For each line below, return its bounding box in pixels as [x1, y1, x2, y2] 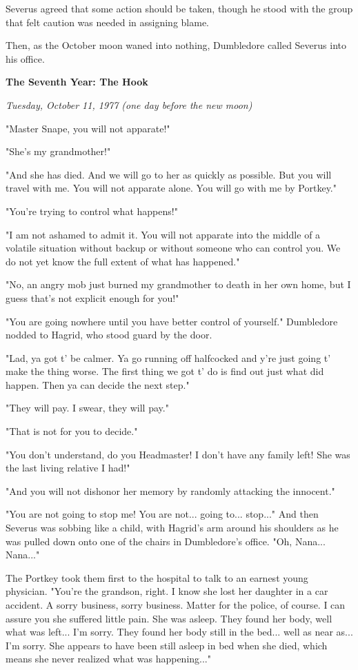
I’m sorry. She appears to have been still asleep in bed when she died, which [6, 638, 328, 652]
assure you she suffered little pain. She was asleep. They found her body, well [6, 611, 332, 625]
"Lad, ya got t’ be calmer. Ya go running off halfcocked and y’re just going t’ [6, 350, 331, 365]
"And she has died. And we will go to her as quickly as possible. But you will [6, 167, 332, 181]
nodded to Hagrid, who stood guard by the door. [6, 327, 212, 342]
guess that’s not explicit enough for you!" [6, 290, 179, 305]
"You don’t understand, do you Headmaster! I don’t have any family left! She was [6, 447, 350, 461]
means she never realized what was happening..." [6, 651, 211, 666]
